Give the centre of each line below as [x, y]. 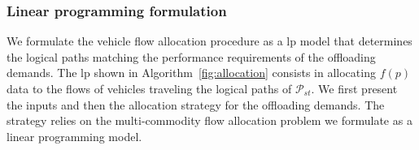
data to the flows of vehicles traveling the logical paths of [149, 88]
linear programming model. [74, 136]
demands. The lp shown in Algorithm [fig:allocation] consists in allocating [191, 73]
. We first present [354, 88]
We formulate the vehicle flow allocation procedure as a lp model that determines [209, 41]
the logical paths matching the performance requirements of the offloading [191, 56]
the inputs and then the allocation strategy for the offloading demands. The [196, 104]
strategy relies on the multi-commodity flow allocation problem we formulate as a [209, 120]
